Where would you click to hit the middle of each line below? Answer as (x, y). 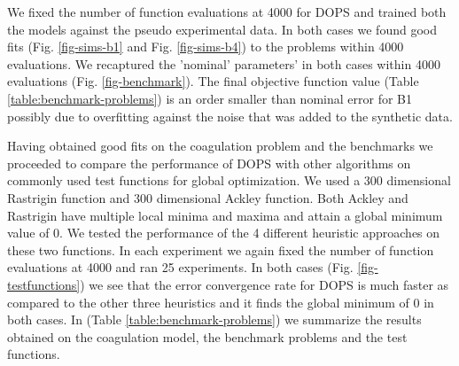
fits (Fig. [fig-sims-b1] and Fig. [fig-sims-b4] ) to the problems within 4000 (206, 47)
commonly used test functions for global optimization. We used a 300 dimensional (229, 180)
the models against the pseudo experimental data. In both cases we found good (222, 29)
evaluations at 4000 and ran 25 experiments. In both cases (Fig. (180, 267)
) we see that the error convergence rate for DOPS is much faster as (265, 284)
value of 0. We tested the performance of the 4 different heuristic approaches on (224, 233)
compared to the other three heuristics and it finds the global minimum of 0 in (221, 302)
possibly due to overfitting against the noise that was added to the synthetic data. (230, 116)
